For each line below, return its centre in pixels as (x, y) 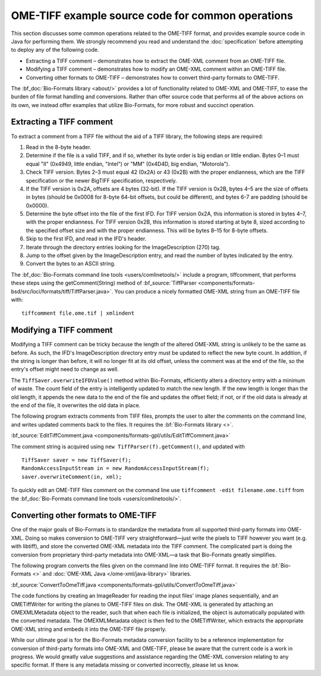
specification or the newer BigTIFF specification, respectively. (102, 180)
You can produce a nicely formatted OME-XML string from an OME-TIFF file (207, 291)
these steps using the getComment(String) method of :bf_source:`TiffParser (104, 283)
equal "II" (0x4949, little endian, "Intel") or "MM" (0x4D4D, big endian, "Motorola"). (128, 164)
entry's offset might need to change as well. (65, 370)
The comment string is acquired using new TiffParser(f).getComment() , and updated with (128, 446)
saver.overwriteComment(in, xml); (72, 477)
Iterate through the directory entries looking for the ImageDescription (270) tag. (123, 247)
